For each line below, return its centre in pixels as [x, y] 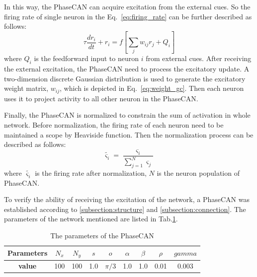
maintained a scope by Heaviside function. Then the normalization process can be [129, 134]
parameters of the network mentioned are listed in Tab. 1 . [91, 219]
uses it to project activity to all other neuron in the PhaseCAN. [101, 98]
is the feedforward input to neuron [86, 58]
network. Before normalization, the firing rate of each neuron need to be [114, 125]
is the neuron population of [198, 173]
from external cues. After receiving [199, 58]
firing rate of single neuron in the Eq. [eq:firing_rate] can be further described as [128, 16]
